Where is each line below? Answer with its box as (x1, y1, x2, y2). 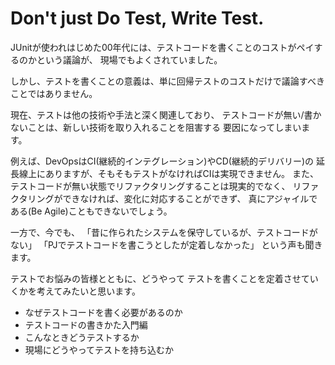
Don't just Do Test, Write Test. (10, 7, 265, 30)
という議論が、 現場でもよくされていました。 (36, 53, 223, 66)
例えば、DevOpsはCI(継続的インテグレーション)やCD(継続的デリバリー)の (10, 155, 314, 167)
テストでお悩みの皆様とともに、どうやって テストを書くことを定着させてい (10, 272, 319, 284)
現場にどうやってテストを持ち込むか (24, 343, 175, 356)
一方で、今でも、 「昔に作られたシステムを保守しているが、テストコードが (10, 226, 318, 238)
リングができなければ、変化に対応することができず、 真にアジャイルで (27, 192, 318, 204)
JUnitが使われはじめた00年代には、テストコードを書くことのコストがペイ (10, 41, 315, 53)
